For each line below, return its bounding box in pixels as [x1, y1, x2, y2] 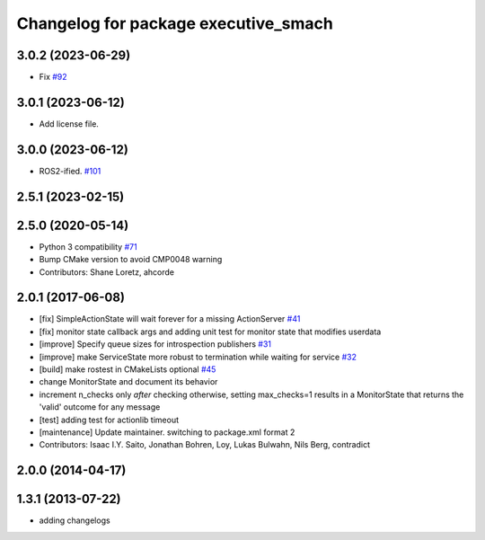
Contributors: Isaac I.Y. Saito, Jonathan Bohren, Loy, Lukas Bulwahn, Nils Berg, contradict [39, 439, 370, 450]
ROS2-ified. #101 [39, 165, 101, 176]
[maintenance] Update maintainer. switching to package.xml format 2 [39, 427, 295, 438]
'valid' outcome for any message [39, 402, 161, 412]
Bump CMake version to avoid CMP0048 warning [39, 254, 223, 265]
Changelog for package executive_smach [16, 13, 334, 33]
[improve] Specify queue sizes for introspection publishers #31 [39, 339, 272, 350]
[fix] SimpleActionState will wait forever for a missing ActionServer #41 [39, 314, 301, 324]
